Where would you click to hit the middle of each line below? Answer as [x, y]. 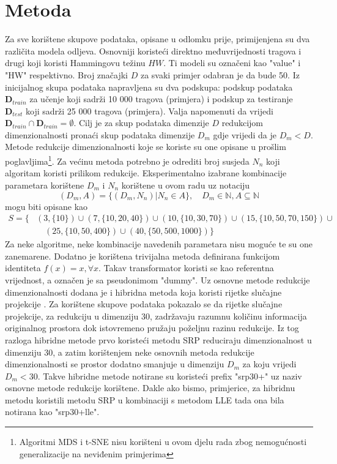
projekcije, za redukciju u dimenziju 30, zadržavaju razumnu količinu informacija [156, 316]
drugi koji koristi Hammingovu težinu [75, 63]
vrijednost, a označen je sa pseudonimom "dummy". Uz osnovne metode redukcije [157, 279]
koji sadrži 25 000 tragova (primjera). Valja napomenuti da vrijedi [150, 110]
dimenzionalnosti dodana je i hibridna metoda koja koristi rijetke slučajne [143, 292]
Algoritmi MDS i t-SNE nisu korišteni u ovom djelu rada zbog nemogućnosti [163, 442]
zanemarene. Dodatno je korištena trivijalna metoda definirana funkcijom [143, 256]
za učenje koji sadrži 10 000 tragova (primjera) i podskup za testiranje [161, 99]
